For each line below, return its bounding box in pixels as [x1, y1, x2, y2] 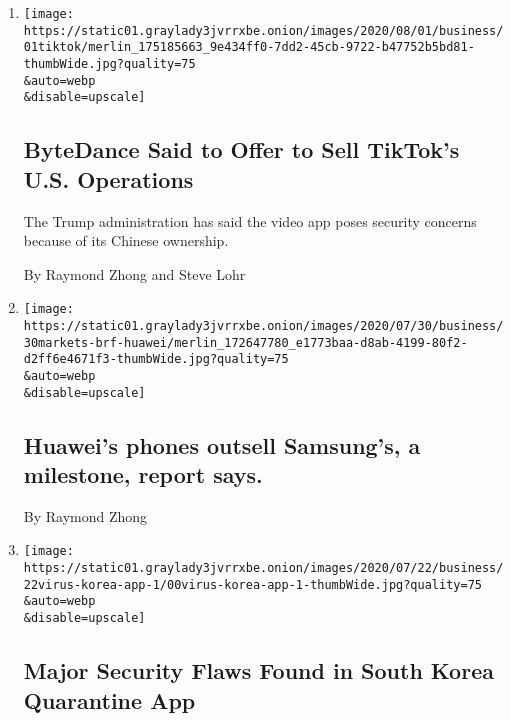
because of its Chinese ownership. [23, 230, 229, 251]
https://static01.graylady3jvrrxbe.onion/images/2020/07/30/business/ [23, 318, 504, 333]
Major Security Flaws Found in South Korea [23, 655, 494, 686]
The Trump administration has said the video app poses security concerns [23, 210, 477, 231]
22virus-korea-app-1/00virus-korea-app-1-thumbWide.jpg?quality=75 [23, 577, 482, 592]
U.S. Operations [23, 163, 194, 194]
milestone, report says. [23, 459, 263, 490]
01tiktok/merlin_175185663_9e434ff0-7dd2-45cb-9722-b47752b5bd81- [23, 40, 475, 55]
